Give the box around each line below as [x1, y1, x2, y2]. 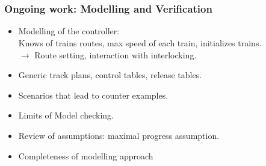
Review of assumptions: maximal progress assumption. [18, 129, 220, 142]
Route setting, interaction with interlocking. [34, 48, 197, 61]
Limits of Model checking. [18, 109, 114, 121]
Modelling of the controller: [18, 25, 120, 37]
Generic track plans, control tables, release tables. [18, 69, 202, 81]
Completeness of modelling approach [18, 149, 153, 162]
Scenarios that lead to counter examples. [18, 88, 169, 101]
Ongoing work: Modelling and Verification [4, 1, 212, 16]
